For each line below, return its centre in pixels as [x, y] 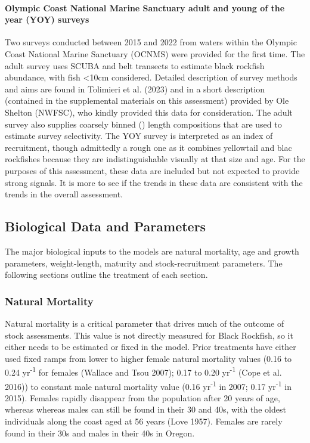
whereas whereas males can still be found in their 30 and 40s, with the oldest [145, 409]
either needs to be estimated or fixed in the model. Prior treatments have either [151, 347]
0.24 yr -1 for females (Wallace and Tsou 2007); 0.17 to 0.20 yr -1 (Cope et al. [143, 371]
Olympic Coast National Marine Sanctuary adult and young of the [145, 7]
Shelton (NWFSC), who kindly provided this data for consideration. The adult [149, 112]
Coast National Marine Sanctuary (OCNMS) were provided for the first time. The [155, 53]
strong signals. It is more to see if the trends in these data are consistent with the [154, 182]
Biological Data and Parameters [106, 226]
